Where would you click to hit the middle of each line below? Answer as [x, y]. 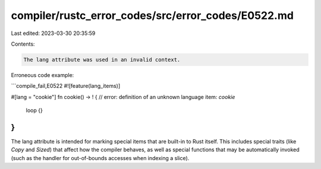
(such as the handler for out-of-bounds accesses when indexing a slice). [100, 158]
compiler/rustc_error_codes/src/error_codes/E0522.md [152, 15]
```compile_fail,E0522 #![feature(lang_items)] [66, 86]
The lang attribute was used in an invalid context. [102, 60]
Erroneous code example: [43, 75]
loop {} [34, 110]
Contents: [23, 44]
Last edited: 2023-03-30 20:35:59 [53, 33]
